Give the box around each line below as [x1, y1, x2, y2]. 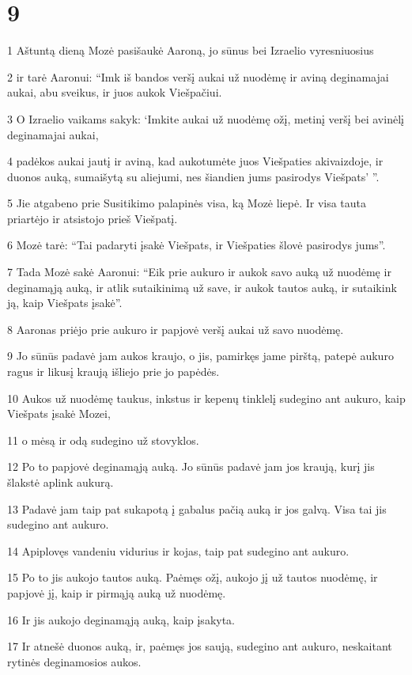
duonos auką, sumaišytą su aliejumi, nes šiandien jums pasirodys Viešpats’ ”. [7, 168, 380, 184]
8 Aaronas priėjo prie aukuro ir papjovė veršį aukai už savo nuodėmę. [7, 320, 344, 337]
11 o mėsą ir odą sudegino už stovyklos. [7, 431, 199, 448]
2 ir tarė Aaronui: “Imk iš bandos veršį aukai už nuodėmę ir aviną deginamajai [7, 68, 389, 85]
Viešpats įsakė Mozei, [7, 405, 111, 422]
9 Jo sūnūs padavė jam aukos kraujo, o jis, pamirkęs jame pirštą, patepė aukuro [7, 347, 394, 364]
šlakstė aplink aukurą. [7, 474, 114, 490]
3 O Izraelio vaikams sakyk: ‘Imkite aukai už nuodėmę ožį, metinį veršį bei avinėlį [7, 110, 404, 127]
